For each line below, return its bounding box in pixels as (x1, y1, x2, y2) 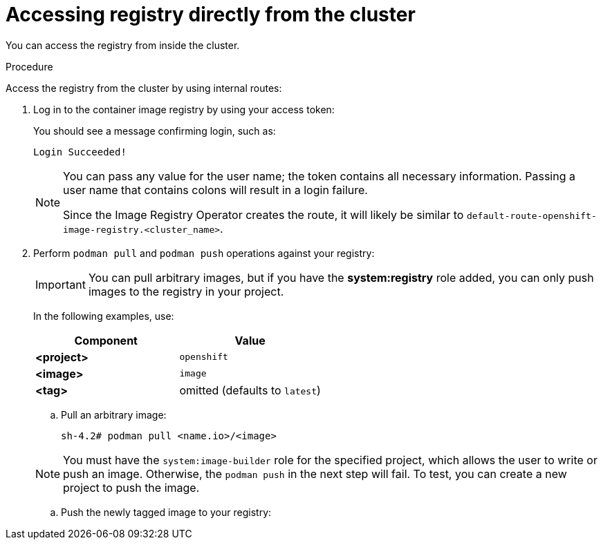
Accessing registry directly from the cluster (6, 3, 416, 26)
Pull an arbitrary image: (61, 408, 167, 421)
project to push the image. (63, 480, 200, 495)
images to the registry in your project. (88, 284, 284, 298)
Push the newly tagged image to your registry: (61, 506, 272, 518)
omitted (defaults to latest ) (179, 383, 321, 397)
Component (74, 333, 138, 347)
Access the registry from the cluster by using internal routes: (6, 82, 282, 94)
